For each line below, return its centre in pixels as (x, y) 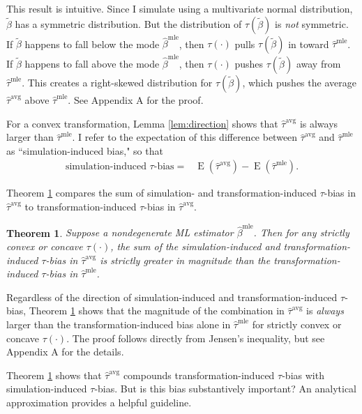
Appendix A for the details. (65, 352)
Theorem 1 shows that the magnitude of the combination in (157, 310)
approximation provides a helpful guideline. (99, 402)
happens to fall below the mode (92, 44)
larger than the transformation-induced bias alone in (119, 324)
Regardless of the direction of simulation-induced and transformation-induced (172, 297)
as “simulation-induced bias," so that (85, 150)
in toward (309, 44)
